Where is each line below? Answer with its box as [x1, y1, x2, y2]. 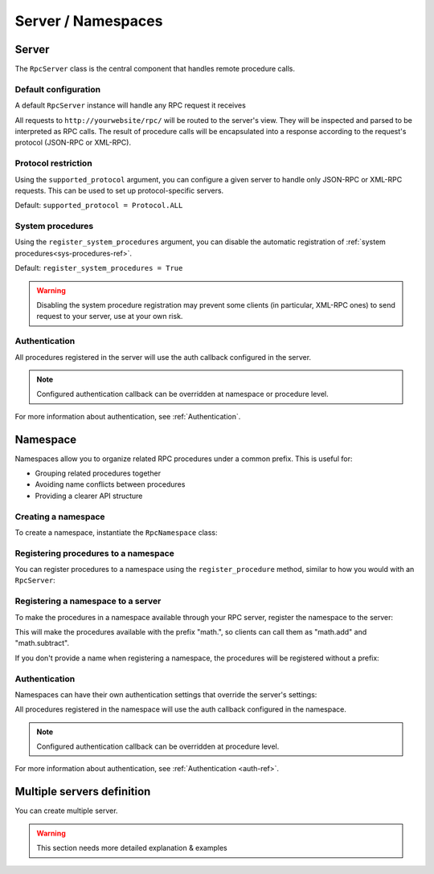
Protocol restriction [14, 157, 92, 169]
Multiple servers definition [14, 785, 151, 798]
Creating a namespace [14, 511, 105, 522]
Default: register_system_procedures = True [14, 263, 183, 273]
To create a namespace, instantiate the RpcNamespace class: [14, 527, 218, 537]
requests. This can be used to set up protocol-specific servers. [14, 186, 224, 195]
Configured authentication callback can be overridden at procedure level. [36, 741, 280, 751]
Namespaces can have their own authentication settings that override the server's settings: [14, 689, 317, 699]
